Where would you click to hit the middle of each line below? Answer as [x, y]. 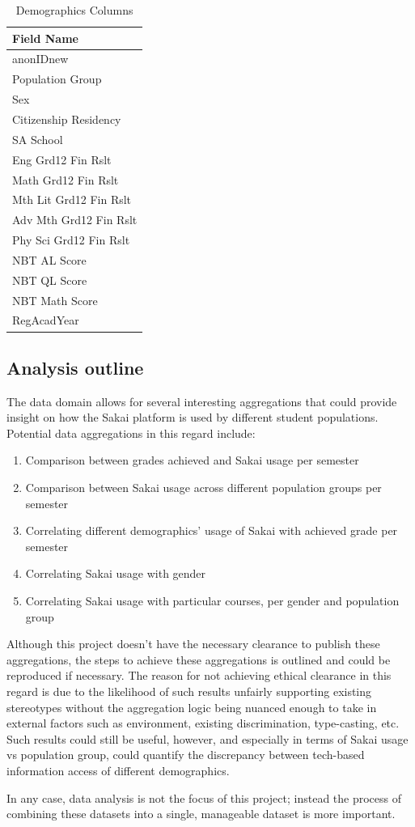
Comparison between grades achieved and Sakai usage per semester [192, 460]
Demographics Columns [74, 10]
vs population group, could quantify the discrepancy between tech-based [186, 755]
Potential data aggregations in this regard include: [131, 433]
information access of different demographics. [118, 770]
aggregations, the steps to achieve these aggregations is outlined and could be [199, 659]
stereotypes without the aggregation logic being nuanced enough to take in [192, 707]
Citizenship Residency [67, 119]
